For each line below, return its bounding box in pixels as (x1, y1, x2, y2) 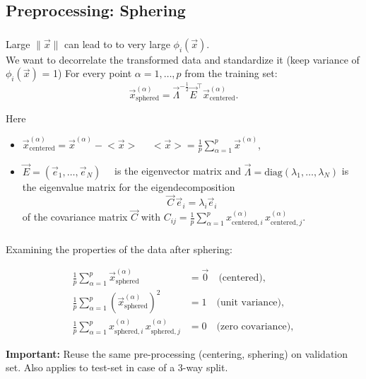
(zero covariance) (216, 322, 291, 332)
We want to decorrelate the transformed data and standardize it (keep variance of (6, 52, 360, 66)
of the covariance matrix (22, 209, 128, 224)
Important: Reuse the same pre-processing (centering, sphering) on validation (6, 346, 348, 361)
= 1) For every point (42, 66, 132, 81)
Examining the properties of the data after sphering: (6, 241, 232, 256)
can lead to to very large (64, 36, 170, 51)
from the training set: (184, 66, 278, 81)
